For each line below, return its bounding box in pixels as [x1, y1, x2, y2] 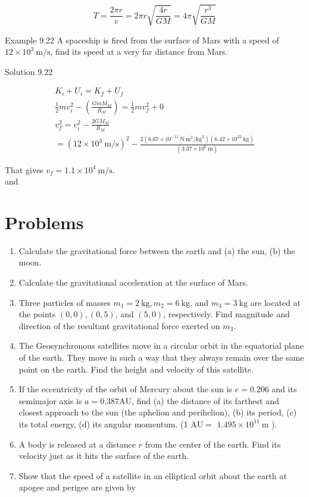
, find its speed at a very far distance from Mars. [50, 45, 228, 58]
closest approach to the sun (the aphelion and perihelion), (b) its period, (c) [18, 406, 297, 418]
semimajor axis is [18, 394, 82, 407]
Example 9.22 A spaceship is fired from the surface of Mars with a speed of [5, 33, 279, 46]
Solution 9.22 [5, 65, 53, 77]
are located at [250, 296, 301, 308]
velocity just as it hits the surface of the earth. [18, 449, 189, 462]
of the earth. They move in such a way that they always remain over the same [18, 351, 304, 363]
